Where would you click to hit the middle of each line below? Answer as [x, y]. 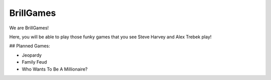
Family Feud [34, 62]
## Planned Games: [30, 46]
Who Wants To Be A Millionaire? [55, 69]
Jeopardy [32, 55]
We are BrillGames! [29, 28]
